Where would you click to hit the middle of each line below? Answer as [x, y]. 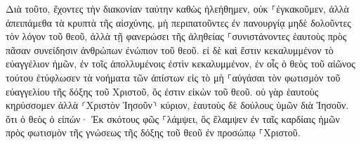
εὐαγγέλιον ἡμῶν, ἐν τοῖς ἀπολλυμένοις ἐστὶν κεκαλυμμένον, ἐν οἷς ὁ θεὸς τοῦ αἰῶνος [180, 64]
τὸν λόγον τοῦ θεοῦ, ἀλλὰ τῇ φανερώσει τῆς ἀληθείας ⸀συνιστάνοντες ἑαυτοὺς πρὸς [176, 36]
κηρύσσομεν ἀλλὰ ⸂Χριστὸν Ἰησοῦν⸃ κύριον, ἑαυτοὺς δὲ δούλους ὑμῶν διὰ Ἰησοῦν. [177, 105]
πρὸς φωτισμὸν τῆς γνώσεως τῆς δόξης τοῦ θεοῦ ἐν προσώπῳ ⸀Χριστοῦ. [153, 132]
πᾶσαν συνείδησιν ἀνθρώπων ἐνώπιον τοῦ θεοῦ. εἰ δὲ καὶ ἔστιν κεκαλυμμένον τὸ [170, 50]
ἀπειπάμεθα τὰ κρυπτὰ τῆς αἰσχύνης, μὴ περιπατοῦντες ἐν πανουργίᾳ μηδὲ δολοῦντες [178, 22]
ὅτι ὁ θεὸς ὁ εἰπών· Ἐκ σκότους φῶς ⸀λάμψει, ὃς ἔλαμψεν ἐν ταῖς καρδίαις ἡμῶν [173, 118]
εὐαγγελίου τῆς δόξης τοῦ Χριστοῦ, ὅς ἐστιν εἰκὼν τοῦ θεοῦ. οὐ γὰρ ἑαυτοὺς [162, 91]
